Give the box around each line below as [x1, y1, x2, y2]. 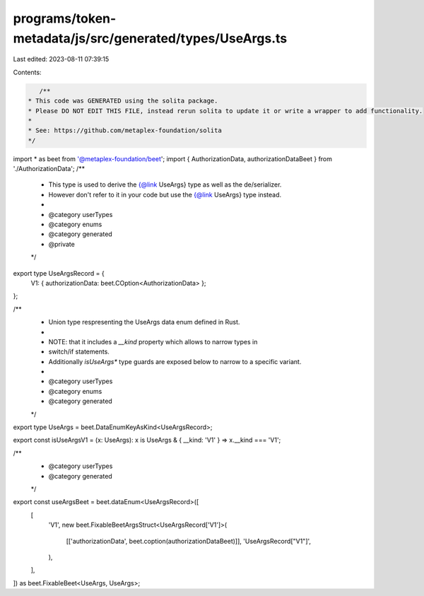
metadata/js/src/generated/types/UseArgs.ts [13, 30, 288, 46]
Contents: [13, 68, 42, 76]
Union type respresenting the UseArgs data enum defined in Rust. [48, 318, 240, 327]
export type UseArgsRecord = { [13, 269, 105, 277]
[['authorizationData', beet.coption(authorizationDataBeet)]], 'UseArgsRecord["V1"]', [66, 537, 311, 545]
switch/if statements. [48, 347, 110, 356]
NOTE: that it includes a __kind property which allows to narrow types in [48, 337, 258, 346]
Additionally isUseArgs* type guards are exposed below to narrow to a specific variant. [48, 357, 302, 366]
